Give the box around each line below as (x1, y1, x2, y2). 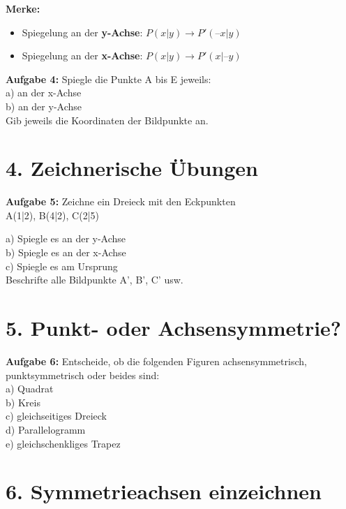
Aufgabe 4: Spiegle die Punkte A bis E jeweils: (6, 71, 211, 86)
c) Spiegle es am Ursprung (6, 258, 118, 273)
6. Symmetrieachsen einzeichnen (6, 477, 322, 506)
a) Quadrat (6, 381, 54, 396)
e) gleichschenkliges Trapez (6, 436, 121, 450)
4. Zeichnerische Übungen (6, 154, 258, 182)
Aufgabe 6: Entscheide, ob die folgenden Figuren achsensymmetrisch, (6, 353, 307, 368)
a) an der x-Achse (6, 85, 82, 100)
